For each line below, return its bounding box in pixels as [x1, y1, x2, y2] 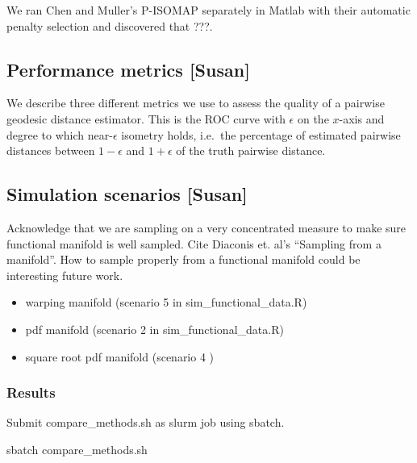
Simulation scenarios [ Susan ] [6, 181, 248, 206]
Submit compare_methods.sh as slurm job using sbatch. [6, 414, 285, 431]
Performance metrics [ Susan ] [6, 56, 250, 81]
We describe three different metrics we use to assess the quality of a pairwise [6, 94, 385, 111]
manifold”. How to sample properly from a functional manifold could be [6, 251, 361, 268]
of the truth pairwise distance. [176, 142, 326, 159]
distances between [6, 142, 95, 159]
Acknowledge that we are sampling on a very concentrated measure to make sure [6, 219, 407, 236]
